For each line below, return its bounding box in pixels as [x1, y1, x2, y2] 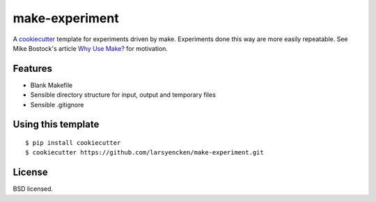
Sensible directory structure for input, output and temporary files [30, 91, 216, 99]
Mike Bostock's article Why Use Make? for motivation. [13, 44, 169, 52]
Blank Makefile [30, 81, 73, 89]
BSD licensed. [13, 185, 54, 193]
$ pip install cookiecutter [25, 139, 121, 147]
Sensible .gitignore [30, 100, 84, 109]
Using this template [13, 118, 100, 130]
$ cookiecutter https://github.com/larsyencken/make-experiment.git [25, 148, 264, 157]
